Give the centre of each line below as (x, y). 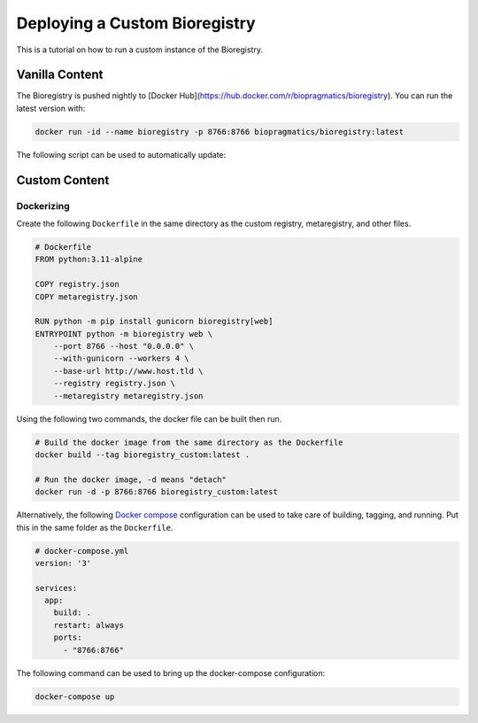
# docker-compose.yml (82, 551)
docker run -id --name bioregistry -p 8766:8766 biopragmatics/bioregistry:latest (220, 132)
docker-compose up (75, 696)
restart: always (89, 625)
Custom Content (63, 180)
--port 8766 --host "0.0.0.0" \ (124, 346)
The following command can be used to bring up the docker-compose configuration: (171, 672)
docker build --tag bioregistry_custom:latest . (143, 455)
